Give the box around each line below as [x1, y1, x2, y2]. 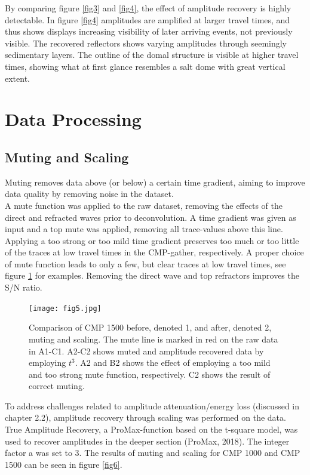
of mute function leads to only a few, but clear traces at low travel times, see [5, 257, 286, 270]
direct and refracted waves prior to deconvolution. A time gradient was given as [5, 211, 296, 223]
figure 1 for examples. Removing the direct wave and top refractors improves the [5, 269, 299, 282]
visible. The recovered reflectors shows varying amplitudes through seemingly [5, 36, 287, 49]
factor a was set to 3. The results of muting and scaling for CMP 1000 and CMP [5, 446, 300, 459]
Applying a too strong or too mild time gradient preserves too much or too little [5, 234, 299, 246]
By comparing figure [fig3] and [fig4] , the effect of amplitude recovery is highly [5, 2, 291, 14]
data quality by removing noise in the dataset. [5, 187, 174, 200]
